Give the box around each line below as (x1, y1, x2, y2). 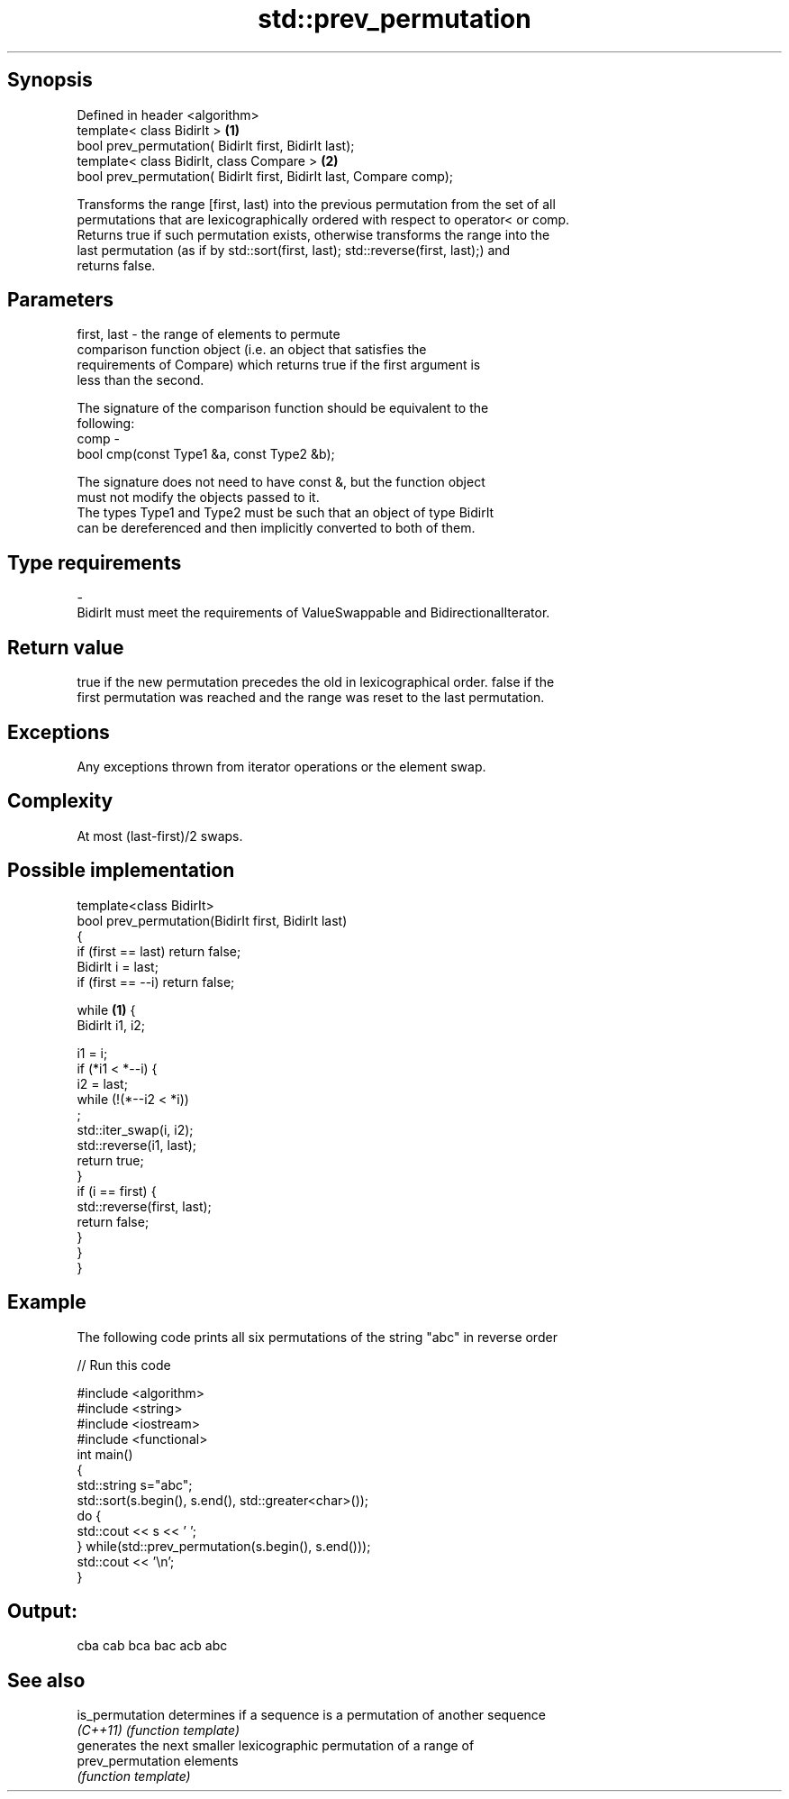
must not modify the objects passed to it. (77, 489, 320, 506)
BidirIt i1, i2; (77, 1017, 146, 1033)
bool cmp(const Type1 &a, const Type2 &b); (77, 446, 335, 462)
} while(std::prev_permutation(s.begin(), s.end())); (77, 1538, 371, 1554)
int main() (77, 1446, 133, 1462)
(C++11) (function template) (77, 1722, 240, 1739)
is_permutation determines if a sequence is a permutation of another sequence (77, 1707, 546, 1723)
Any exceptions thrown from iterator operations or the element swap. (77, 758, 486, 774)
